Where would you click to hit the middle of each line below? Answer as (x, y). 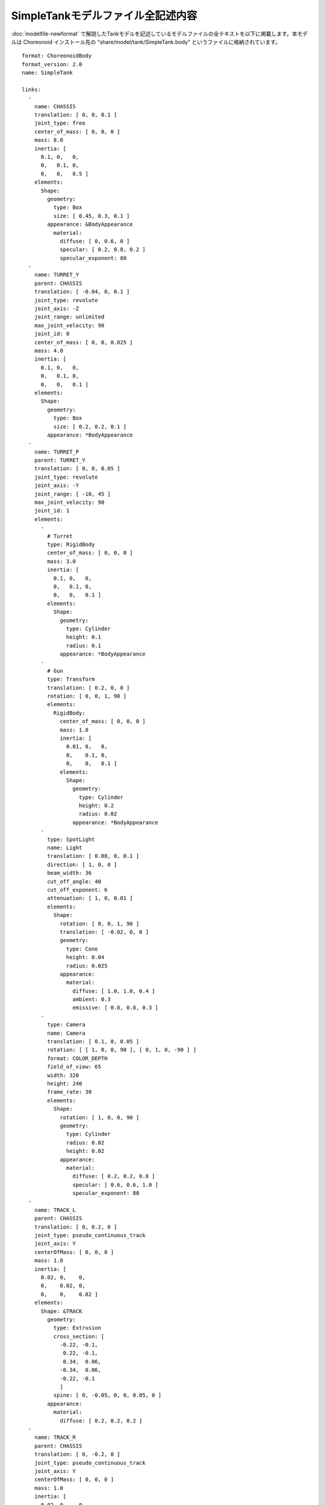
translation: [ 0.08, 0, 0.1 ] (93, 856)
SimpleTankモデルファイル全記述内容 (104, 16)
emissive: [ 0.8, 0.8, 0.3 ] (116, 1008)
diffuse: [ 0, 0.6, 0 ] (95, 241)
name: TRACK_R (55, 1438)
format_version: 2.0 (52, 64)
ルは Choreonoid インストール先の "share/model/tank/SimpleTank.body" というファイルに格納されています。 (146, 42)
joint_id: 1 (52, 511)
